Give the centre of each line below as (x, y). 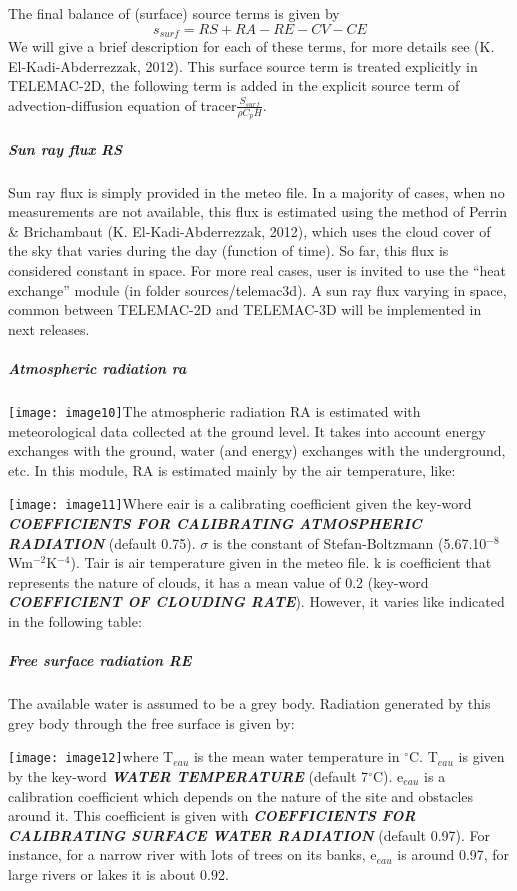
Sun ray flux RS (65, 148)
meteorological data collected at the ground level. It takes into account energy (247, 430)
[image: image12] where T (91, 756)
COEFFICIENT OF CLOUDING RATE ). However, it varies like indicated (256, 601)
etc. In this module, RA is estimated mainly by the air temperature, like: (232, 469)
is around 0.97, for (453, 854)
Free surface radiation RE (100, 660)
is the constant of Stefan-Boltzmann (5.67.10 (349, 542)
